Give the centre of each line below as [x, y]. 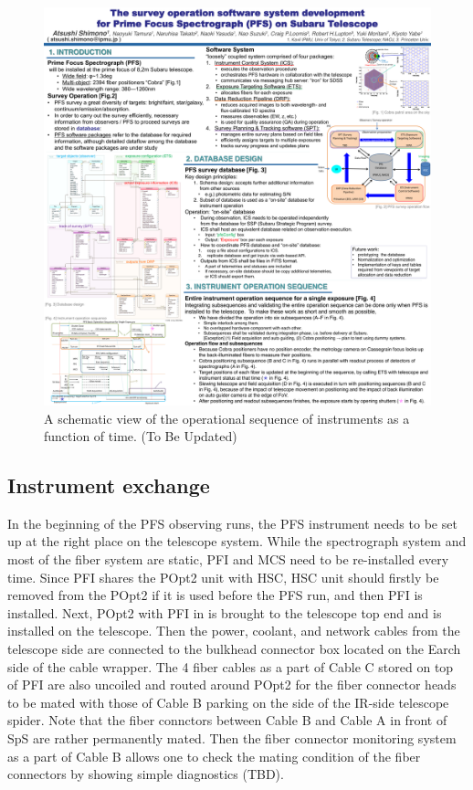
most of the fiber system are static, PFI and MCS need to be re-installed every [228, 559]
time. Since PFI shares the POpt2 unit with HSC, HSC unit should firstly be [223, 577]
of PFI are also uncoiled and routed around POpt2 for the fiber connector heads [232, 685]
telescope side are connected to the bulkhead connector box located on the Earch [234, 649]
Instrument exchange [109, 485]
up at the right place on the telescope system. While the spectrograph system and [237, 541]
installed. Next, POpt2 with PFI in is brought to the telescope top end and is [225, 612]
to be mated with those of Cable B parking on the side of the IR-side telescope [228, 702]
